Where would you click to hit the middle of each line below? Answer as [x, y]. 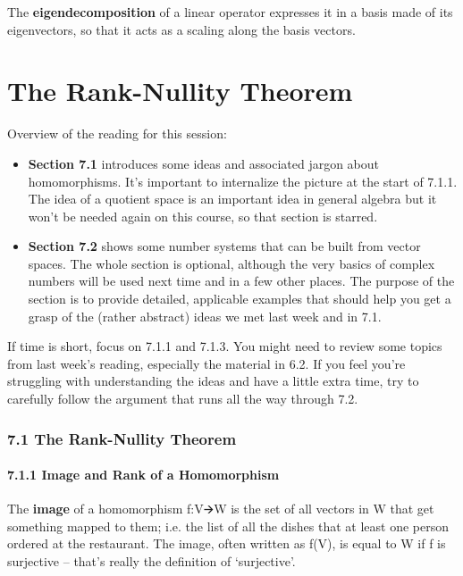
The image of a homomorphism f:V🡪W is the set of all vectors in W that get [221, 509]
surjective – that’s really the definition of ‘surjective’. [152, 561]
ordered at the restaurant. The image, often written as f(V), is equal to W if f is [227, 543]
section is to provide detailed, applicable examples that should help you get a [240, 299]
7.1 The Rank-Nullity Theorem [122, 438]
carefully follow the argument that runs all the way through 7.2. [183, 399]
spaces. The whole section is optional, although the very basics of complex [231, 263]
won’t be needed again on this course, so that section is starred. [203, 216]
